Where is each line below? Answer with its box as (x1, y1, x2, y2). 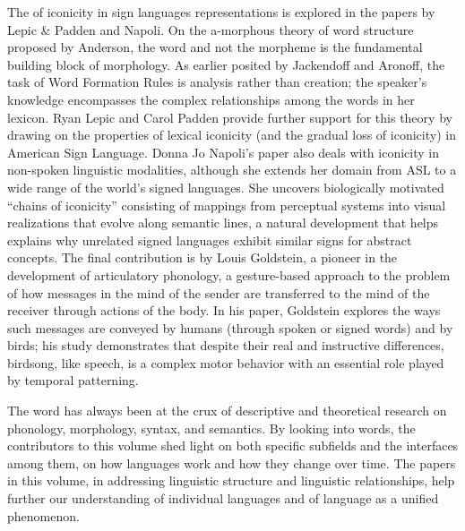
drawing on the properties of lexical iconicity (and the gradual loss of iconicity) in (7, 125, 456, 144)
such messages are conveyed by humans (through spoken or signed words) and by (7, 318, 453, 337)
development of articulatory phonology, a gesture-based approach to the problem (7, 265, 451, 284)
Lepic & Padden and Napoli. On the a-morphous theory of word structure (7, 20, 414, 39)
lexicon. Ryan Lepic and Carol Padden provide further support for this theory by (7, 107, 452, 126)
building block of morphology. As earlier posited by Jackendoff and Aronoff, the (7, 55, 445, 73)
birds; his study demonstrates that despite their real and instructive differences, (7, 336, 444, 355)
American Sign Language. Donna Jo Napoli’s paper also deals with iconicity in (7, 142, 439, 161)
